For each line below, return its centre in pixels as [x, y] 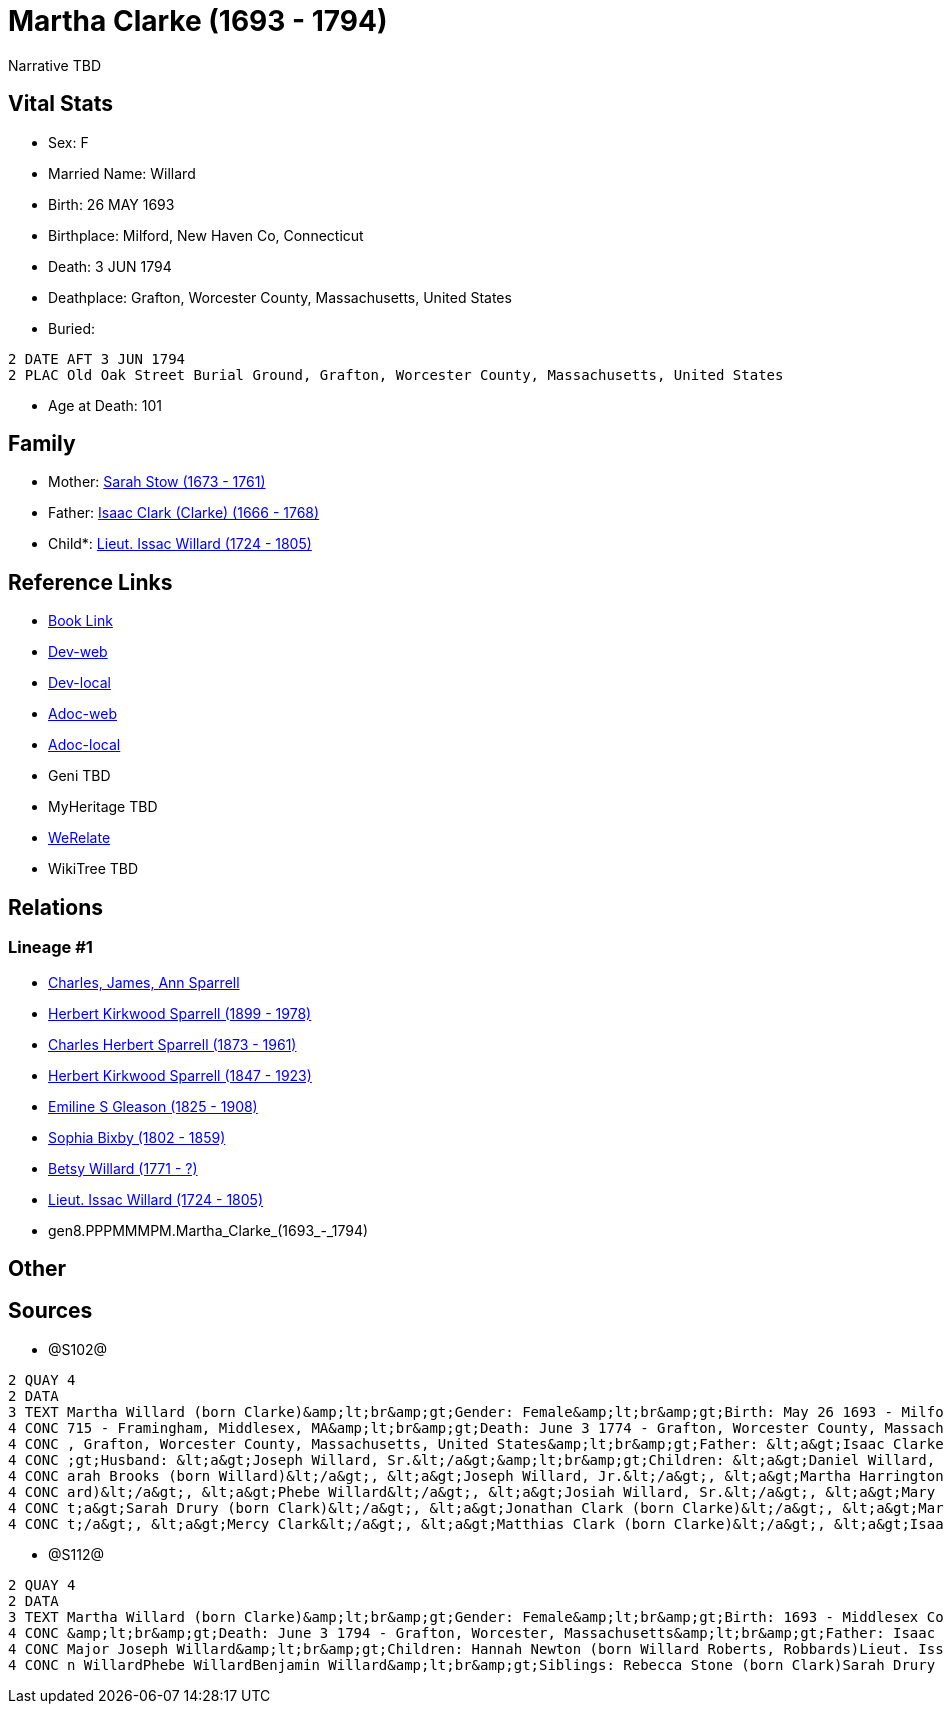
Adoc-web [83, 714]
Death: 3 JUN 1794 [110, 266]
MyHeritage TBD [103, 807]
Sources [50, 1311]
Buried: [72, 328]
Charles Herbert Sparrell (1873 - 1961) [172, 1044]
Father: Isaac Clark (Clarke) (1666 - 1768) [184, 513]
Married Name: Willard [122, 173]
